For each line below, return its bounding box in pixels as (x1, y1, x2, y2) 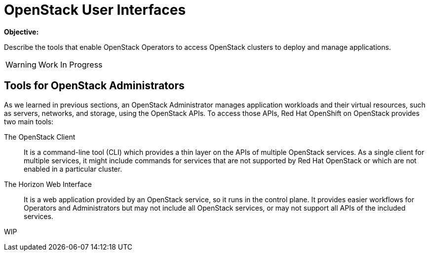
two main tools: (4, 117, 54, 126)
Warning (5, 59, 37, 70)
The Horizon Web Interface (4, 180, 92, 188)
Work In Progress (38, 59, 103, 70)
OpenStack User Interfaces (4, 1, 186, 18)
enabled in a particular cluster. (24, 164, 122, 173)
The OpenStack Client (4, 132, 76, 141)
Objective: (4, 27, 39, 36)
